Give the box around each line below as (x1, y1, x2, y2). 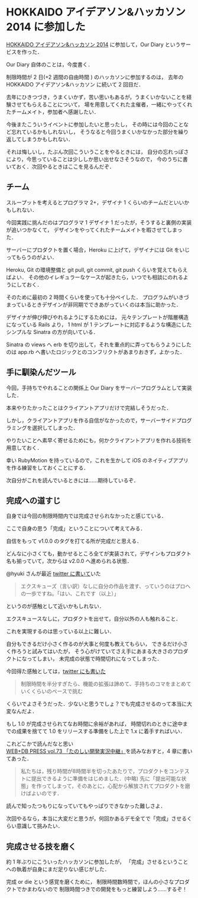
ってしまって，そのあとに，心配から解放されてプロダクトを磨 (41, 783, 190, 790)
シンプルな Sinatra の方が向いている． (6, 328, 99, 335)
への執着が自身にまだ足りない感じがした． (6, 865, 110, 873)
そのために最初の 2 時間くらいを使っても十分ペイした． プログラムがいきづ (6, 294, 189, 301)
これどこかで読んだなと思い (6, 741, 74, 748)
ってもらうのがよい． (6, 253, 57, 260)
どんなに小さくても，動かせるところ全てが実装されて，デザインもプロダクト (6, 550, 191, 557)
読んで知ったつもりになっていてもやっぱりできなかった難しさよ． (6, 803, 166, 810)
